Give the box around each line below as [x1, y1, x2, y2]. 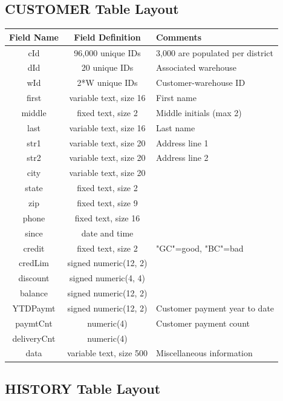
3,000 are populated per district [156, 46, 273, 59]
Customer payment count [156, 316, 250, 329]
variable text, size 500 [67, 347, 148, 359]
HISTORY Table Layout [5, 379, 161, 397]
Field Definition [74, 30, 141, 43]
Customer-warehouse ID [156, 76, 246, 89]
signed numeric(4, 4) [70, 272, 146, 284]
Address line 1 [156, 136, 209, 149]
